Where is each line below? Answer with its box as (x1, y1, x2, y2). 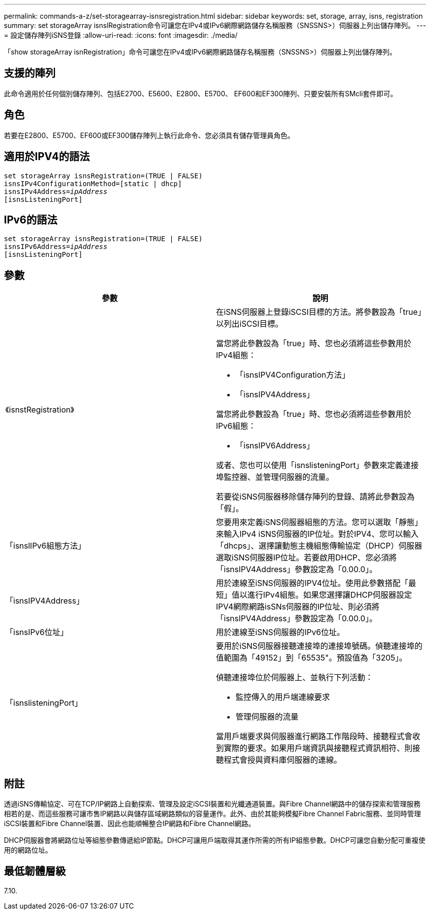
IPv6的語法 (4, 213, 57, 226)
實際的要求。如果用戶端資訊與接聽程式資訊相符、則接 (224, 743, 421, 753)
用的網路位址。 (4, 846, 52, 855)
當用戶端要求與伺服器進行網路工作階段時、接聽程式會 (216, 731, 413, 742)
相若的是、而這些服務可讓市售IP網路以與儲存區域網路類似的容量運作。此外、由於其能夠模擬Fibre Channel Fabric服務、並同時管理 (4, 809, 421, 818)
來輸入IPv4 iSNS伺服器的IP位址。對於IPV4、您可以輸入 (216, 529, 419, 539)
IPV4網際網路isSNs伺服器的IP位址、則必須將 (216, 602, 379, 612)
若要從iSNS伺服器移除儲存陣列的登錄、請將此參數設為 (216, 492, 415, 502)
